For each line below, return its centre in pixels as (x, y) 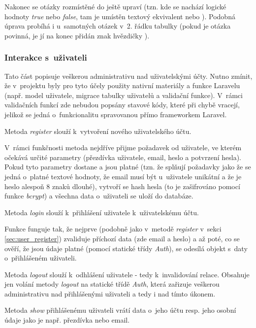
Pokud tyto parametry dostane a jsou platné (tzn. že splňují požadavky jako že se (128, 167)
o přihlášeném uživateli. (41, 258)
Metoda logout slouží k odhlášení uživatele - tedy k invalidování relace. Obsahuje (127, 274)
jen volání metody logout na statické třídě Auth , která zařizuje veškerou (112, 284)
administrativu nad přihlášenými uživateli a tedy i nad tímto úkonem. (110, 293)
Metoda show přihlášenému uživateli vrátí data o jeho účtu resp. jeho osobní (120, 310)
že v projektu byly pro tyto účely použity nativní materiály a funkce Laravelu (122, 85)
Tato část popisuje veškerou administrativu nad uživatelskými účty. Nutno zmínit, (128, 76)
